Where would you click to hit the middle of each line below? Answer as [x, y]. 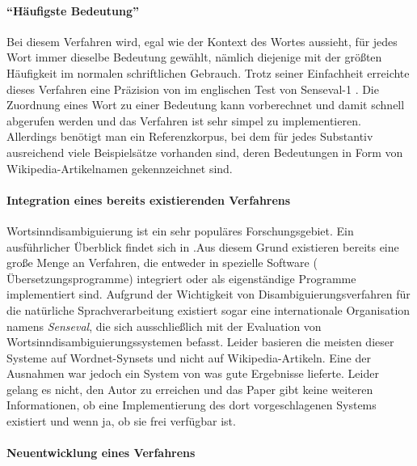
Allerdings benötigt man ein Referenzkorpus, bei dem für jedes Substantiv [190, 136]
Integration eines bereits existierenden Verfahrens [149, 199]
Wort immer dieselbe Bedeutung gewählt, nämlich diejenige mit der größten [194, 57]
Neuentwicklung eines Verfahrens [101, 453]
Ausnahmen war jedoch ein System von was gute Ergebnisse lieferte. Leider [193, 373]
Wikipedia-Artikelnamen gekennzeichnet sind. [120, 168]
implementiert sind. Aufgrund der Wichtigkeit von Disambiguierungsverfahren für [208, 294]
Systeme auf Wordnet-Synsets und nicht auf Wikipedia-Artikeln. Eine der [189, 357]
